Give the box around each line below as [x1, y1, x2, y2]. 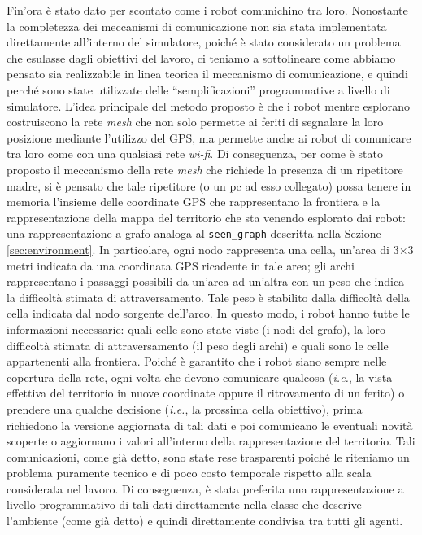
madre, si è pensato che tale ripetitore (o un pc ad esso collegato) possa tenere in [7, 177, 411, 194]
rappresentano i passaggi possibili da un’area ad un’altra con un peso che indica [7, 273, 405, 290]
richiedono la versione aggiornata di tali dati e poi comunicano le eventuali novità [7, 416, 413, 433]
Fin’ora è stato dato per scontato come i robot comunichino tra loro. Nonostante [7, 2, 408, 18]
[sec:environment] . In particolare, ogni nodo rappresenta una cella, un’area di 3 [7, 240, 399, 257]
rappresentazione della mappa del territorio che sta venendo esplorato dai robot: [7, 208, 406, 226]
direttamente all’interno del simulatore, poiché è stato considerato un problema [7, 33, 401, 50]
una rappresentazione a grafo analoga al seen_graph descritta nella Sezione [7, 225, 381, 242]
